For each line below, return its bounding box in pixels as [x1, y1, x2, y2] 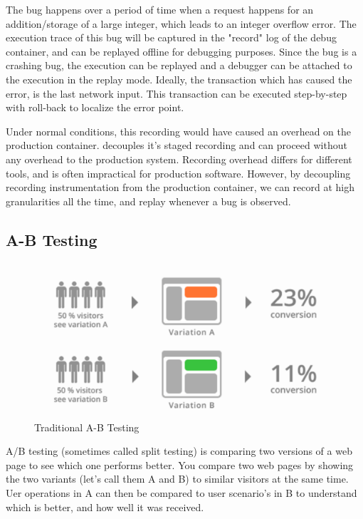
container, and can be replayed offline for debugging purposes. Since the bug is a [6, 43, 357, 58]
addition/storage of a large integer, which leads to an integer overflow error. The [6, 16, 357, 31]
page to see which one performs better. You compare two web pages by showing [6, 457, 354, 472]
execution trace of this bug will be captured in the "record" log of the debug [6, 30, 337, 45]
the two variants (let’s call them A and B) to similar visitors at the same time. [6, 471, 349, 486]
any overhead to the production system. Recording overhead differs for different [6, 151, 352, 166]
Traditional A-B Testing [34, 419, 140, 434]
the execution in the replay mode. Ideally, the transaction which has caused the [6, 71, 352, 86]
